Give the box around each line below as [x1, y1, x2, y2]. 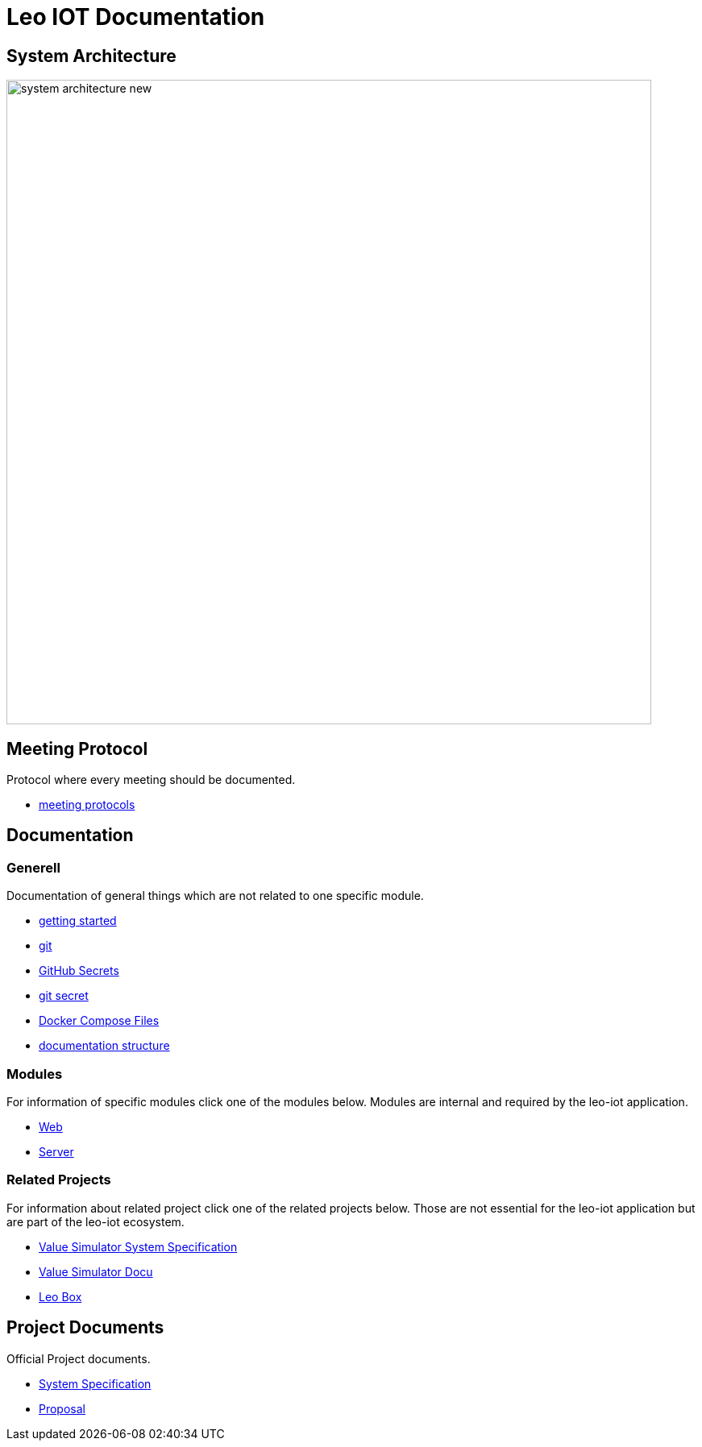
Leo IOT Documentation [6, 3, 265, 31]
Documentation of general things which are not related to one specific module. [6, 889, 424, 903]
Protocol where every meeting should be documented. [6, 773, 296, 787]
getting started [39, 914, 117, 928]
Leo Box [39, 1289, 82, 1304]
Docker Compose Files [39, 1014, 160, 1028]
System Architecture [6, 45, 177, 66]
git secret [39, 989, 89, 1003]
